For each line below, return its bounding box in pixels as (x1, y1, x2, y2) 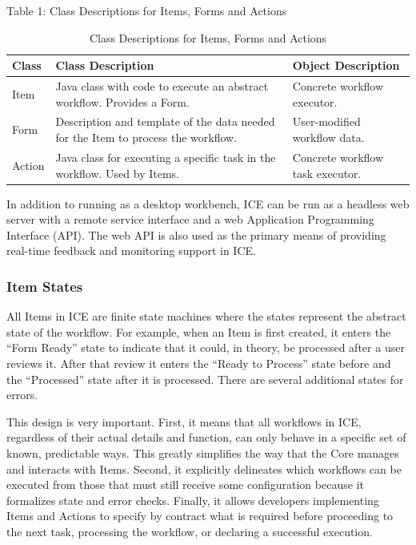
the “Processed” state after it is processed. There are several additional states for (6, 370, 404, 387)
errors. (6, 386, 38, 403)
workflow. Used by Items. (55, 164, 180, 181)
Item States (6, 276, 83, 296)
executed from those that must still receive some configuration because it (6, 476, 364, 493)
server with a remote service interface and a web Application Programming (6, 211, 374, 228)
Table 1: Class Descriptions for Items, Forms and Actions (6, 2, 287, 18)
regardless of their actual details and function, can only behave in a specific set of (6, 429, 406, 446)
